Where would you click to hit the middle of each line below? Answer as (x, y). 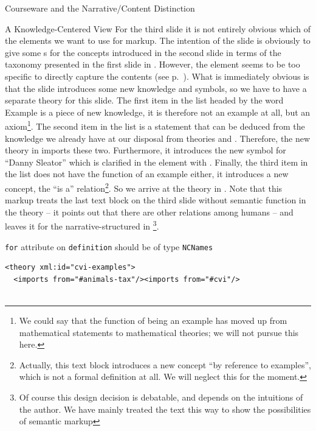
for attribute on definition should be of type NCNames (109, 246)
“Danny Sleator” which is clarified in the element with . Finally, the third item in (156, 162)
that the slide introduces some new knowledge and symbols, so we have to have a (156, 88)
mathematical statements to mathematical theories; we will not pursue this (159, 332)
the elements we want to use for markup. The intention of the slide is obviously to (158, 40)
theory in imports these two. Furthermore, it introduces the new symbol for (146, 150)
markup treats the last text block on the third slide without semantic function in (156, 200)
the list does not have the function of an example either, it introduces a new (147, 174)
